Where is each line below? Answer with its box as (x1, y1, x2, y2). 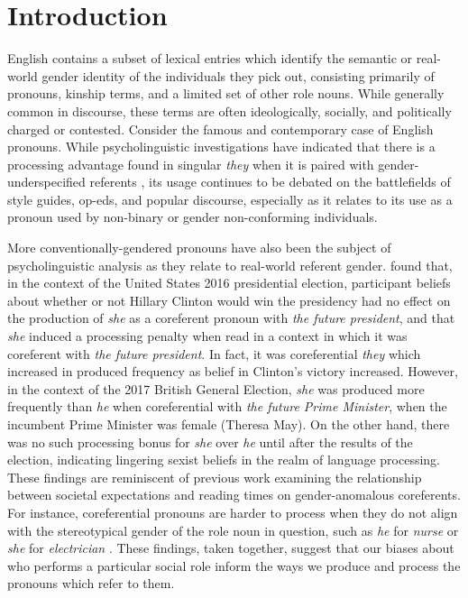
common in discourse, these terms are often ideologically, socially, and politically (7, 101, 452, 120)
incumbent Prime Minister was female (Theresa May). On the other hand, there (7, 415, 450, 433)
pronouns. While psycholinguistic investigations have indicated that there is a (7, 137, 436, 156)
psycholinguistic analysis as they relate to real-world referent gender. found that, (7, 255, 453, 274)
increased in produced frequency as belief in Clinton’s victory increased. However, (7, 362, 458, 381)
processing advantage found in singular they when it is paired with (7, 154, 374, 173)
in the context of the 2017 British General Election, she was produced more (7, 379, 425, 398)
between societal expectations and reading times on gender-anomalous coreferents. (7, 485, 461, 504)
